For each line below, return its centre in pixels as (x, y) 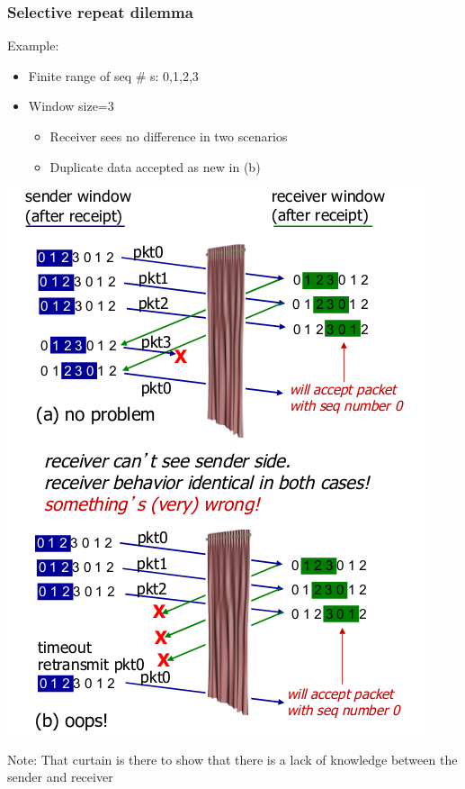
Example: (33, 45)
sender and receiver (60, 777)
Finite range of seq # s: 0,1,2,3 (113, 75)
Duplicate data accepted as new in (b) (155, 166)
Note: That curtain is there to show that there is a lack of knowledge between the (232, 759)
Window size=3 (71, 106)
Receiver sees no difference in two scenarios (169, 136)
